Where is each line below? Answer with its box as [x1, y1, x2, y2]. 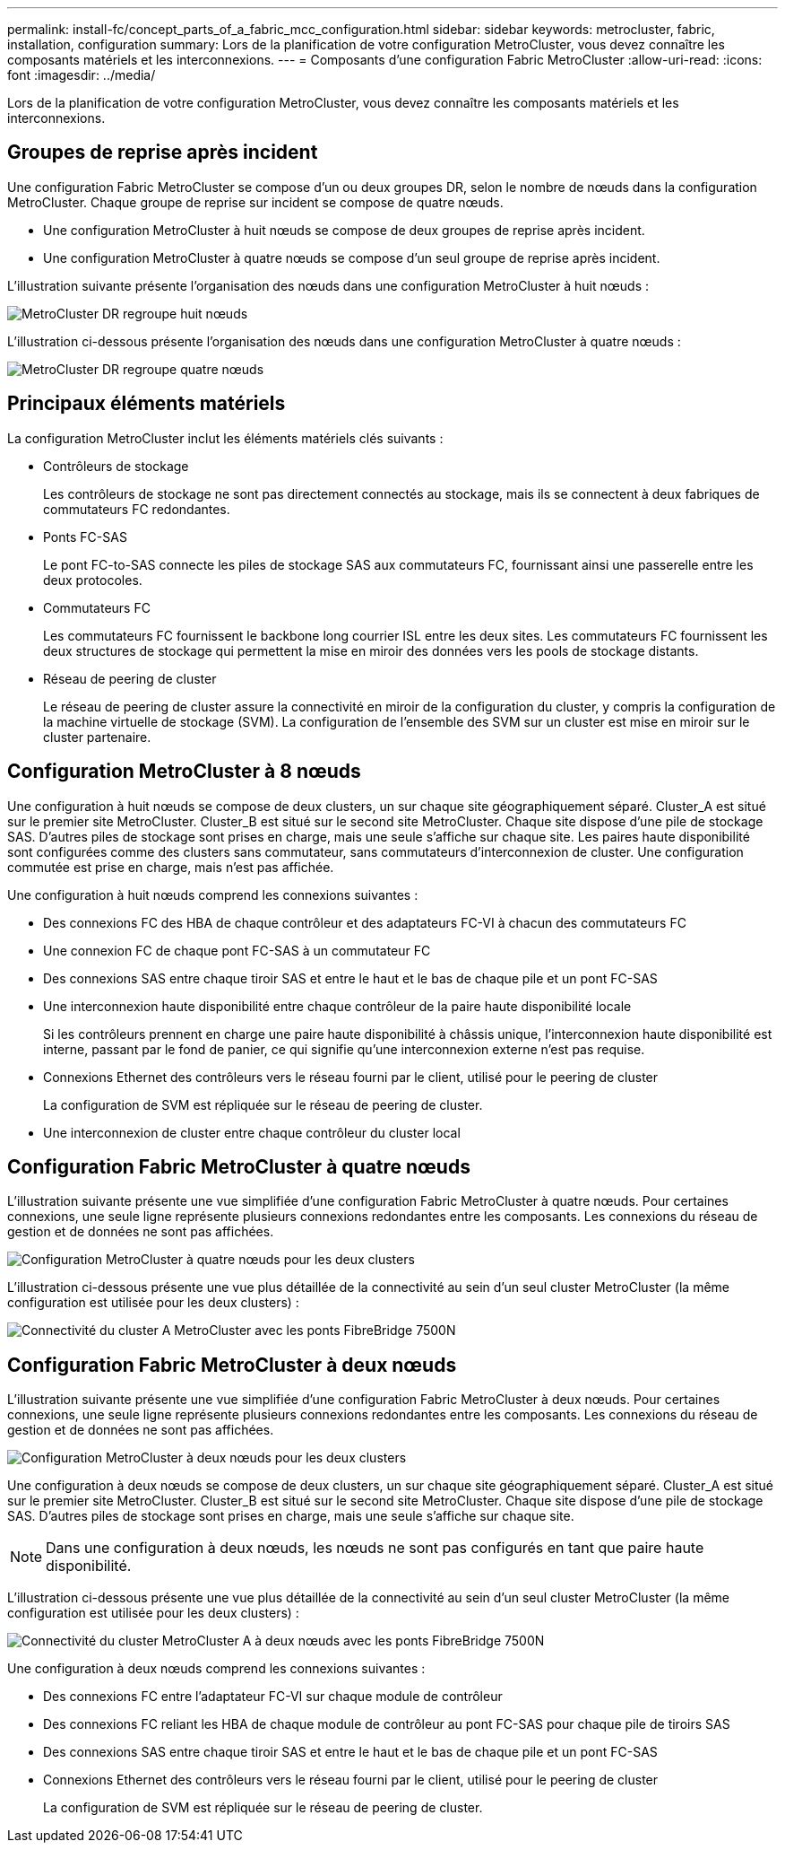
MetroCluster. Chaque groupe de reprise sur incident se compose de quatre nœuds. [7, 194, 504, 210]
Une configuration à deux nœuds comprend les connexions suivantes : [7, 1661, 426, 1677]
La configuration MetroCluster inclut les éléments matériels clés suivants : [7, 430, 444, 446]
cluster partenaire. [43, 729, 151, 745]
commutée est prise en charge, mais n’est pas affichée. [7, 859, 334, 875]
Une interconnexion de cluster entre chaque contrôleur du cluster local [43, 1124, 461, 1140]
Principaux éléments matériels [7, 392, 286, 415]
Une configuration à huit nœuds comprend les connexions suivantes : [7, 886, 418, 903]
